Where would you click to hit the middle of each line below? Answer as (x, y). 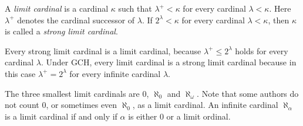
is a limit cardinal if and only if (61, 116)
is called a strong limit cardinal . (61, 31)
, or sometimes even (82, 105)
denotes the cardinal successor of (76, 20)
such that (135, 8)
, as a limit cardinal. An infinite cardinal (205, 105)
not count (22, 105)
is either (143, 116)
